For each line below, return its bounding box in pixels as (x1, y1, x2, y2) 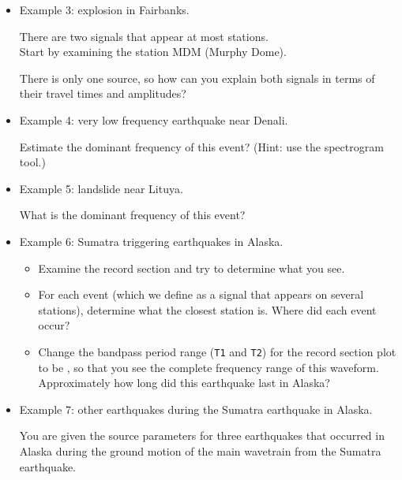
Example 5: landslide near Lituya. (19, 180, 183, 196)
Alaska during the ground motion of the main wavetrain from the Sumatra (19, 442, 381, 459)
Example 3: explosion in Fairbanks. (19, 2, 190, 17)
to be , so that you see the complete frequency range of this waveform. (38, 359, 379, 375)
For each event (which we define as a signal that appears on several (38, 286, 364, 303)
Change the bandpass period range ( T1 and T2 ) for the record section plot (38, 343, 396, 359)
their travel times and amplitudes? (19, 85, 186, 102)
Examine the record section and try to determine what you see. (38, 259, 345, 276)
